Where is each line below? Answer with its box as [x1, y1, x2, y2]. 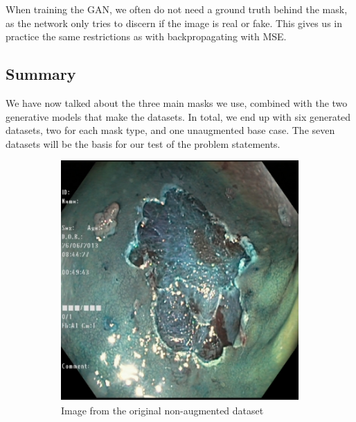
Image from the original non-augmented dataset [61, 403, 264, 417]
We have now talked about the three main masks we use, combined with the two [6, 95, 348, 110]
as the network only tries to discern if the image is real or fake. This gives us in [6, 15, 343, 30]
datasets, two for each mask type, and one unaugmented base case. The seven [6, 123, 335, 137]
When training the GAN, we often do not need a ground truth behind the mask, [6, 2, 348, 16]
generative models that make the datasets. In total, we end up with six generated [6, 109, 351, 124]
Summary [6, 63, 76, 85]
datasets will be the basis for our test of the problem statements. [6, 136, 281, 151]
